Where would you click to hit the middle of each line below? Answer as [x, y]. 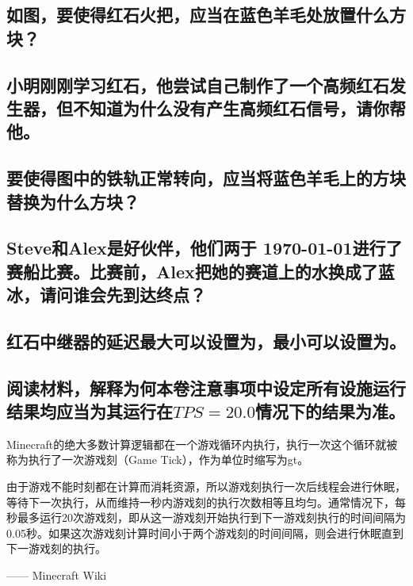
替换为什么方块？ [73, 201]
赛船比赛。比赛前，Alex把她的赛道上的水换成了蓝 [201, 271]
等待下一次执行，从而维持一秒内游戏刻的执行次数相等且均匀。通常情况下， [201, 502]
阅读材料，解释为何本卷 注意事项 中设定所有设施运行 [206, 387]
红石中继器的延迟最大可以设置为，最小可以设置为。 [206, 341]
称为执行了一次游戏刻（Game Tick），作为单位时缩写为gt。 [158, 460]
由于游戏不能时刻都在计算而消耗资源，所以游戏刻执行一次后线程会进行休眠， [206, 486]
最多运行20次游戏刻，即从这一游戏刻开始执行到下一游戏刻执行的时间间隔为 [211, 517]
